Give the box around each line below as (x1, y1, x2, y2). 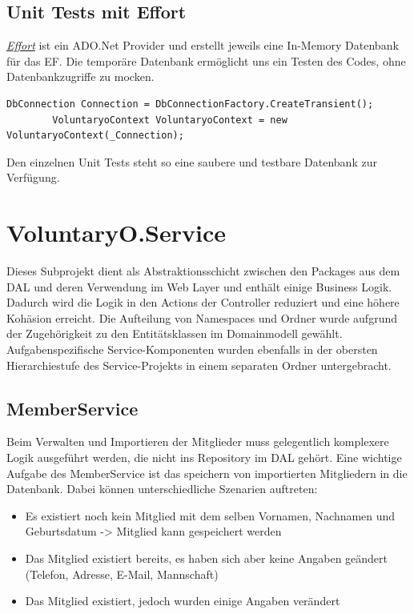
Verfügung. (6, 169, 60, 186)
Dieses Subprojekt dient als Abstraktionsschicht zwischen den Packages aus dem (6, 263, 400, 279)
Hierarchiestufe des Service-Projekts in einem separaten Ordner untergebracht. (6, 356, 392, 373)
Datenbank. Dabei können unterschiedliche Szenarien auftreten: (6, 480, 318, 497)
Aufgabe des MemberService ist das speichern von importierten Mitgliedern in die (6, 464, 408, 481)
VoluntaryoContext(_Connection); (6, 130, 184, 142)
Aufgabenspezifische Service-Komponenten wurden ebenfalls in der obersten (6, 341, 378, 358)
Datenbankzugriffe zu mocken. (6, 68, 155, 85)
